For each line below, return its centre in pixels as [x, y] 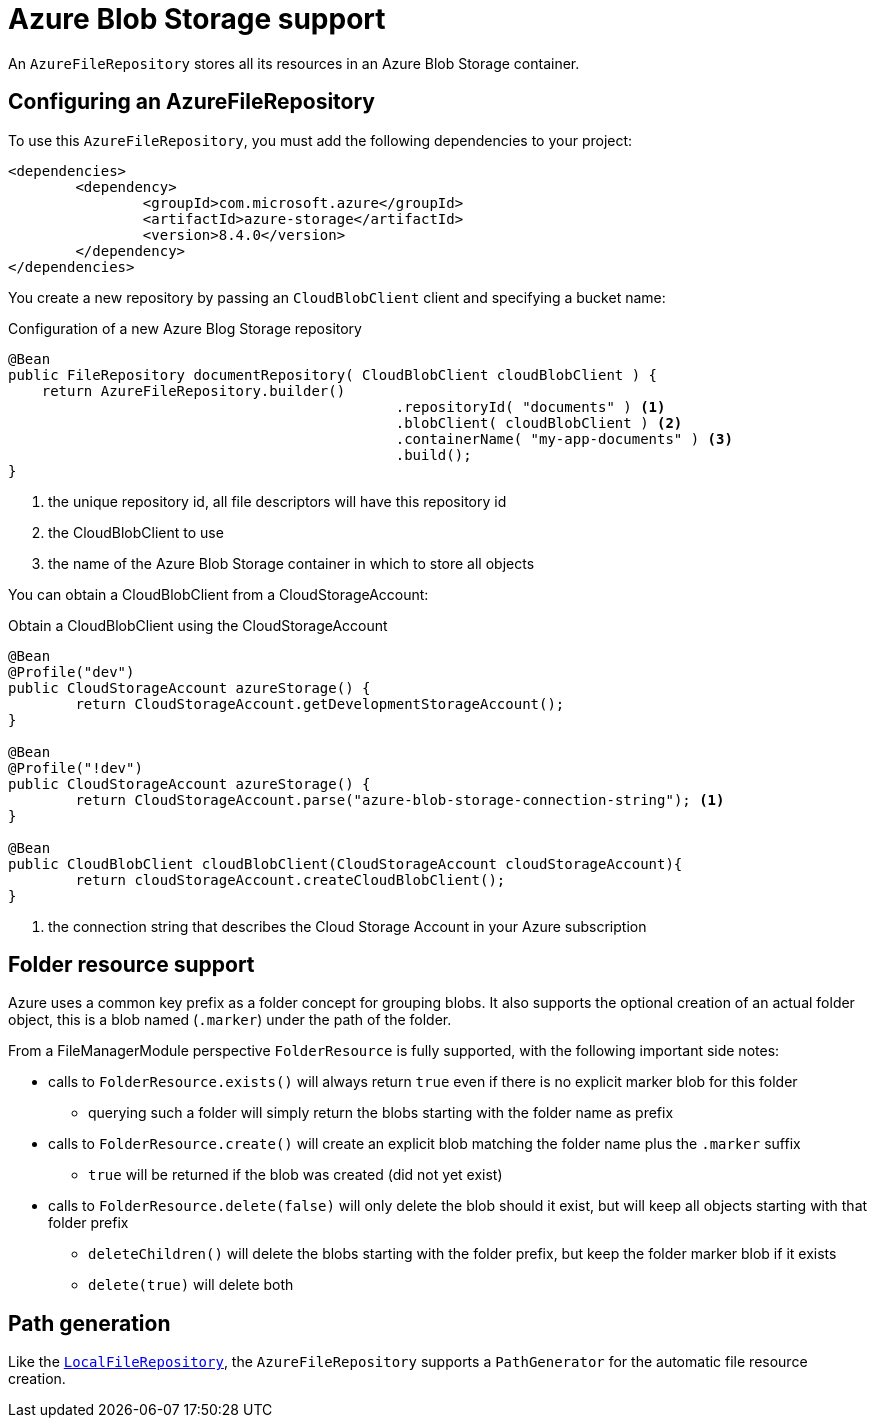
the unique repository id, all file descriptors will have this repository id [277, 501]
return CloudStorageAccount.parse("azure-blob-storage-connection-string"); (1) [400, 799]
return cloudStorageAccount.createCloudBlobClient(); [290, 879]
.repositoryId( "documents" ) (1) [530, 406]
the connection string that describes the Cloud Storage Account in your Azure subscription [347, 926]
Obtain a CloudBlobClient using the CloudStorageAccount [198, 625]
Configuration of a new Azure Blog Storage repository [185, 328]
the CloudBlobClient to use [136, 532]
